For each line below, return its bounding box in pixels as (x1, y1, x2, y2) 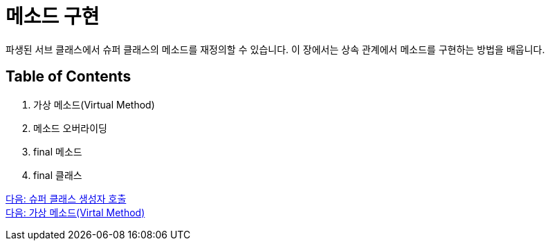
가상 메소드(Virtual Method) (33, 98, 155, 111)
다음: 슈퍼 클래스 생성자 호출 (6, 192, 127, 205)
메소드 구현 (6, 5, 100, 28)
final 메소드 (33, 145, 82, 158)
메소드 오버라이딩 (33, 122, 107, 134)
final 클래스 (33, 169, 82, 181)
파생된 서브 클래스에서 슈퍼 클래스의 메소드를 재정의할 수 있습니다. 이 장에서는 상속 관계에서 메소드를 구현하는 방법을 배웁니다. (6, 43, 545, 55)
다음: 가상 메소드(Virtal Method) (6, 206, 145, 218)
